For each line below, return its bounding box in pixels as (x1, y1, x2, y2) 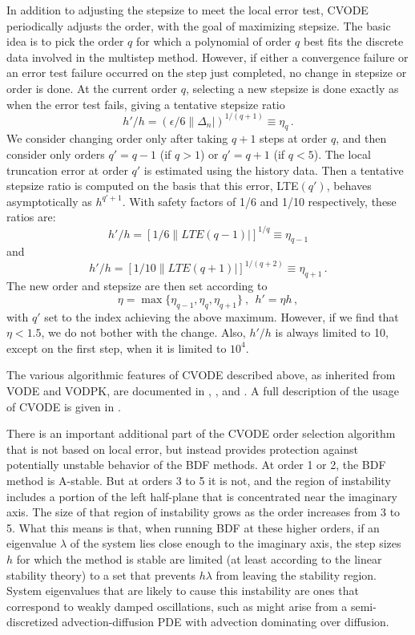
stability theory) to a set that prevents (6, 566, 195, 583)
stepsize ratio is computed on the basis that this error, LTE (6, 177, 299, 194)
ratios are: (6, 208, 56, 225)
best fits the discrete (303, 33, 404, 50)
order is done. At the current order (6, 79, 178, 96)
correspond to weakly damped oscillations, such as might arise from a (6, 597, 348, 614)
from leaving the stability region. (216, 566, 377, 583)
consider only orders (6, 146, 105, 163)
